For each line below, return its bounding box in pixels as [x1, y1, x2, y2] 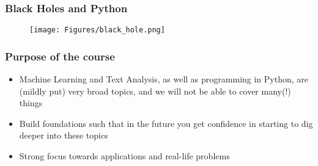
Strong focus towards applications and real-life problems [19, 150, 230, 162]
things [19, 96, 43, 109]
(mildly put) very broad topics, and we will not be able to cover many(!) [19, 84, 291, 97]
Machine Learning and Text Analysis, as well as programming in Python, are [19, 73, 309, 85]
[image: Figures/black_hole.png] [29, 26, 165, 35]
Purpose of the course [5, 48, 115, 63]
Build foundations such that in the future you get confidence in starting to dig [19, 117, 313, 129]
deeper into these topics [19, 129, 108, 142]
